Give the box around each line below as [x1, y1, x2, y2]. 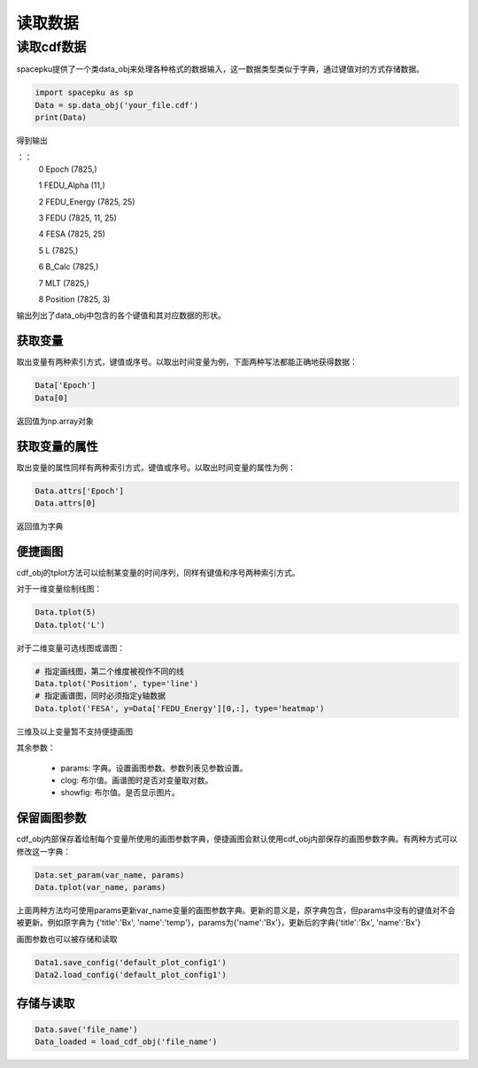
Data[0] [35, 392, 68, 403]
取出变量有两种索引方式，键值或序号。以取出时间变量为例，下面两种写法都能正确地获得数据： [16, 357, 358, 368]
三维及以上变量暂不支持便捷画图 [16, 726, 133, 737]
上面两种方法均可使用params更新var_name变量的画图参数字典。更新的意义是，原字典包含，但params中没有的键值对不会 [16, 904, 456, 916]
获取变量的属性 [16, 438, 98, 453]
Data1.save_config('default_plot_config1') [35, 957, 227, 967]
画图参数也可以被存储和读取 [16, 933, 118, 944]
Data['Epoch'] [35, 381, 96, 391]
